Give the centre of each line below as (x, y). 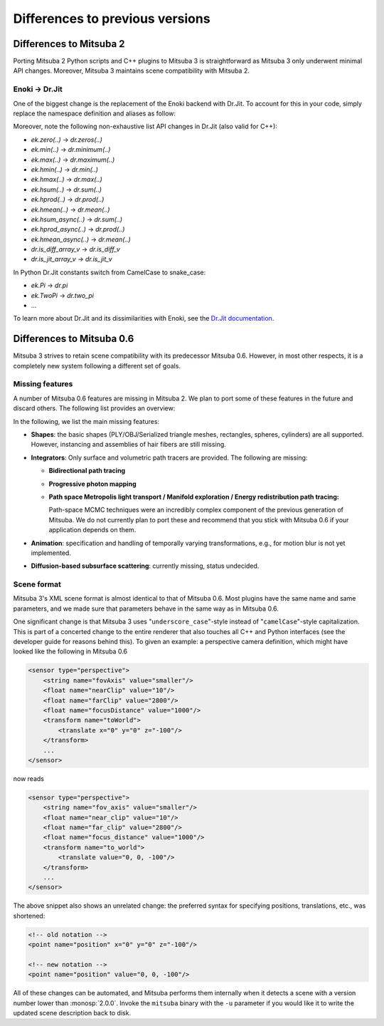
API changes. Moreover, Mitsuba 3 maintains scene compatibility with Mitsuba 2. (132, 71)
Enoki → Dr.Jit (38, 89)
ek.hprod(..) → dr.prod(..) (68, 199)
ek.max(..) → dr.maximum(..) (73, 160)
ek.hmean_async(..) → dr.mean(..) (81, 239)
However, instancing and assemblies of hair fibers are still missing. (129, 445)
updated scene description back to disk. (72, 1013)
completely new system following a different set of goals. (97, 366)
